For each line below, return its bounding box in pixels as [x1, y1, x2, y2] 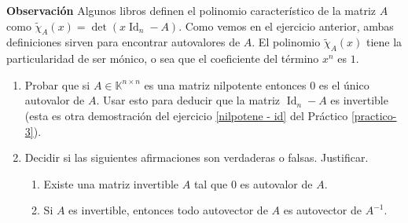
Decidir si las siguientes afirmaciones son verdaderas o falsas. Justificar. [24, 149, 369, 166]
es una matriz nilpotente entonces [144, 76, 307, 93]
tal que [193, 175, 228, 192]
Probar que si [24, 76, 90, 93]
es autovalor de [240, 175, 313, 192]
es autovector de [283, 202, 362, 218]
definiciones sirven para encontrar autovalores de [6, 34, 241, 50]
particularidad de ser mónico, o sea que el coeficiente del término [6, 50, 319, 67]
